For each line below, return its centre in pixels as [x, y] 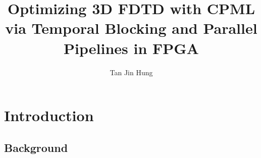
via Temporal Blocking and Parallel [131, 28]
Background [36, 147]
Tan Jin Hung [131, 72]
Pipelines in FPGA [131, 48]
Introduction [49, 115]
